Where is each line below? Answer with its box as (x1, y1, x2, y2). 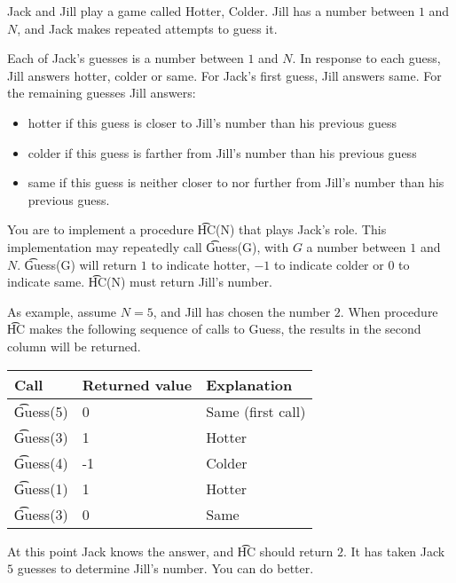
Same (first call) (206, 400, 306, 421)
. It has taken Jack (343, 541, 445, 560)
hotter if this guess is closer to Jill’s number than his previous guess (28, 113, 397, 131)
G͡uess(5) (14, 400, 68, 421)
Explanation (206, 374, 293, 395)
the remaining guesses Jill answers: (7, 83, 196, 102)
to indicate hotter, (151, 255, 250, 273)
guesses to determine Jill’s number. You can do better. (17, 559, 314, 578)
